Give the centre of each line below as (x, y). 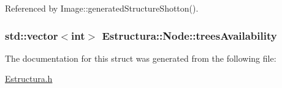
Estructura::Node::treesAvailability (189, 35)
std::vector (32, 35)
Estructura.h (29, 79)
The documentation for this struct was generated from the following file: (141, 58)
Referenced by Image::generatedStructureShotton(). (102, 8)
